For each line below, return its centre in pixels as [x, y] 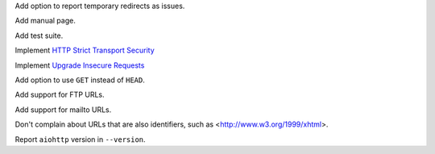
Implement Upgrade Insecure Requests [80, 65]
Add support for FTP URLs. [60, 95]
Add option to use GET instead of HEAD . [80, 80]
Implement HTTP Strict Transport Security [85, 50]
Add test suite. [39, 35]
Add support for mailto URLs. [63, 110]
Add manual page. [45, 21]
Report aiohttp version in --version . [80, 139]
